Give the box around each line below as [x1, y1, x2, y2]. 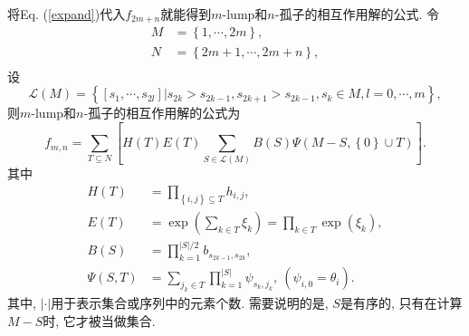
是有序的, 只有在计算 [340, 293, 463, 312]
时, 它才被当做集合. [43, 311, 156, 330]
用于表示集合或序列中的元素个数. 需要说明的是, [51, 293, 329, 312]
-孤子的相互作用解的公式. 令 [274, 5, 439, 23]
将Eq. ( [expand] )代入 [7, 5, 126, 23]
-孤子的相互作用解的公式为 [83, 103, 241, 122]
